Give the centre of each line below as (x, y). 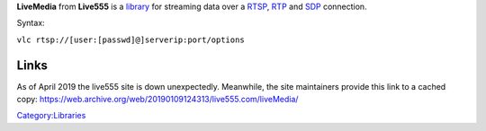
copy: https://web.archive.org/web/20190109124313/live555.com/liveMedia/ (157, 100)
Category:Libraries (51, 116)
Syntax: (31, 23)
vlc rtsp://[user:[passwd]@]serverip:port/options (130, 39)
